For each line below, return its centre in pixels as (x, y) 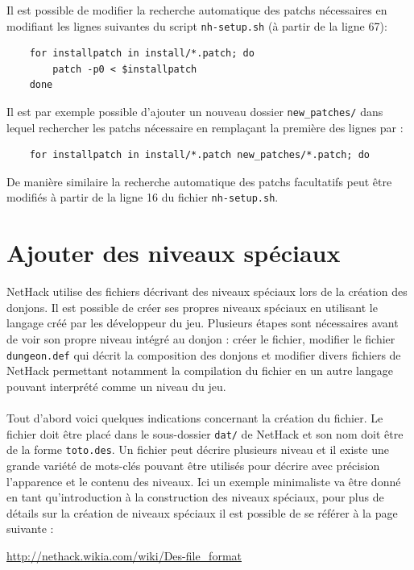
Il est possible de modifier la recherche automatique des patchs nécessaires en (197, 10)
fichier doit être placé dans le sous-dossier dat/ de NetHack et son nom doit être (205, 433)
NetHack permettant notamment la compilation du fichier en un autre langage (200, 370)
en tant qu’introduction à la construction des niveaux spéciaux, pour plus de (195, 497)
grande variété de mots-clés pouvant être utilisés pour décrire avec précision (193, 465)
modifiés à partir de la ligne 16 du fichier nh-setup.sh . (143, 197)
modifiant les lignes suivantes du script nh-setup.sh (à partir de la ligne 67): (197, 25)
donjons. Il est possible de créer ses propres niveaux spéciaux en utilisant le (192, 307)
